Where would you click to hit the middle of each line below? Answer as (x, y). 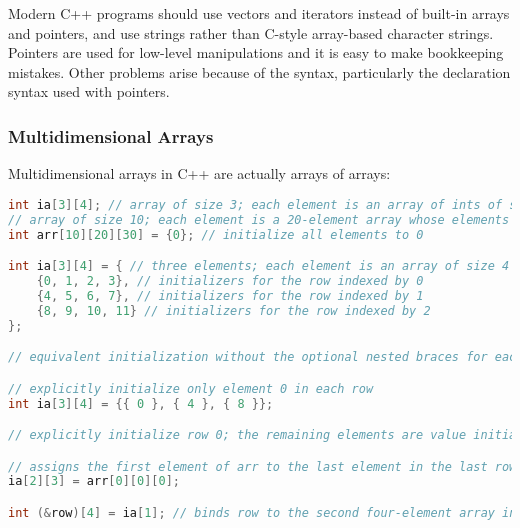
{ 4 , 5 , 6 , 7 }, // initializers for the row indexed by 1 (230, 295)
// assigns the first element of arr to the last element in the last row (262, 466)
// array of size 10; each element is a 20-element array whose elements (259, 219)
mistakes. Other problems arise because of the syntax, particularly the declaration (259, 71)
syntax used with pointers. (89, 91)
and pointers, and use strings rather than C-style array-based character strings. (251, 32)
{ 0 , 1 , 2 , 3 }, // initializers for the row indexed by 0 (230, 280)
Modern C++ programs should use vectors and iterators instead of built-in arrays (259, 13)
